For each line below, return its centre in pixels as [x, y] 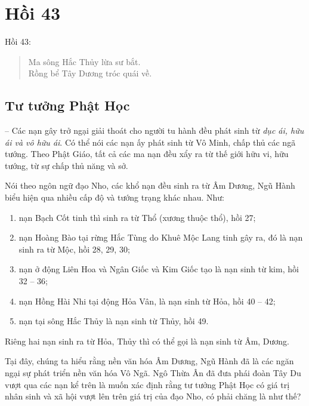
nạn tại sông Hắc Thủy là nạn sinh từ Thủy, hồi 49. [114, 321]
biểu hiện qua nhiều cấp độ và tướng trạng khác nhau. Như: [115, 197]
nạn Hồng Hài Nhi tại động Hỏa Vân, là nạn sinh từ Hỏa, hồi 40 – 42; [147, 301]
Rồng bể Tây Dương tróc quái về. [90, 73]
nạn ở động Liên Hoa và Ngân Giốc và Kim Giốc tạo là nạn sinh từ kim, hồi [159, 269]
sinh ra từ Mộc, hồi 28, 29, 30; [74, 249]
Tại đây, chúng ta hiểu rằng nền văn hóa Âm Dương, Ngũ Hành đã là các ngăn [149, 361]
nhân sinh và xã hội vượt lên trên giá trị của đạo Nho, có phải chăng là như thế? [153, 396]
